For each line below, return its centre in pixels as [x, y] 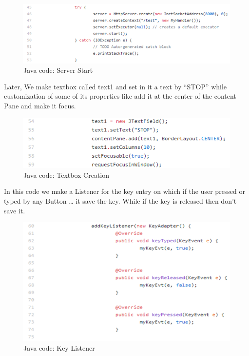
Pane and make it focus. [40, 105]
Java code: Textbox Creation [67, 175]
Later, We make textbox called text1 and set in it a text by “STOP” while [115, 86]
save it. [15, 210]
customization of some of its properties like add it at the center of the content [120, 96]
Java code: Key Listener [59, 347]
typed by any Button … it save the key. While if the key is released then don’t [120, 200]
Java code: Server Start [58, 70]
